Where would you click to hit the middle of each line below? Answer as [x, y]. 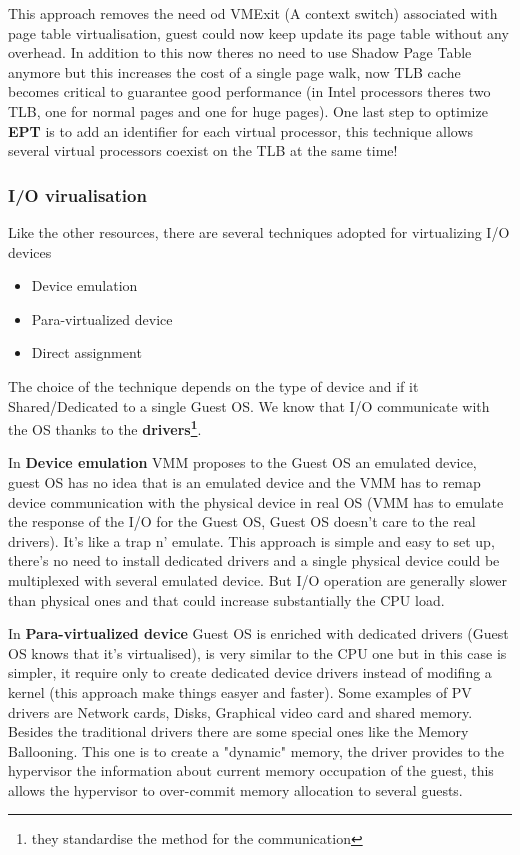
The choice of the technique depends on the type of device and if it [213, 385]
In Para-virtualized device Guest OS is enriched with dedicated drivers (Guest [258, 633]
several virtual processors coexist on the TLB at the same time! [203, 150]
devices [30, 251]
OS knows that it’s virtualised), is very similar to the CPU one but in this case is [257, 652]
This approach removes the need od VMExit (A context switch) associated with [253, 13]
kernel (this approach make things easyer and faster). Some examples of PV [240, 691]
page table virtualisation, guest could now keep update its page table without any [258, 32]
